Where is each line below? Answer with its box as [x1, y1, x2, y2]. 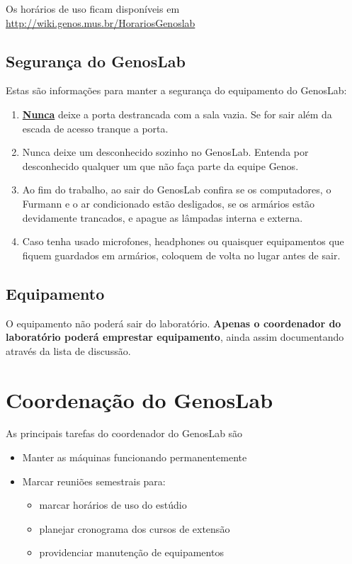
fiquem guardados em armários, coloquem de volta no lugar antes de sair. [22, 247, 341, 262]
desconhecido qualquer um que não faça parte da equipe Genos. [22, 158, 299, 173]
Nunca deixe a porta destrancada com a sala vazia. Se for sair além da [22, 106, 332, 121]
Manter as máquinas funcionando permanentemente [22, 450, 247, 465]
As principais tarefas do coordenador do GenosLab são [6, 426, 243, 441]
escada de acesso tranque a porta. [22, 120, 169, 135]
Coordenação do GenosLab [6, 385, 273, 414]
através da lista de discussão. [6, 343, 131, 358]
